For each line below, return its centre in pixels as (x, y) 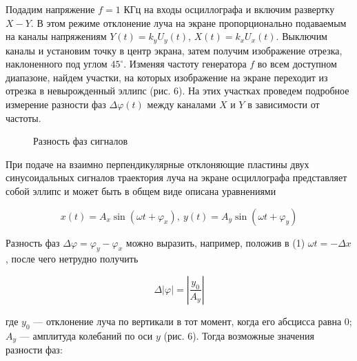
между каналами (182, 104)
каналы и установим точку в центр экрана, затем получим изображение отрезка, (174, 50)
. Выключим (302, 36)
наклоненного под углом (57, 64)
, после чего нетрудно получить (72, 259)
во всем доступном (297, 64)
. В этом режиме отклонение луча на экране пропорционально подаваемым (188, 22)
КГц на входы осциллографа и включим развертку (229, 9)
